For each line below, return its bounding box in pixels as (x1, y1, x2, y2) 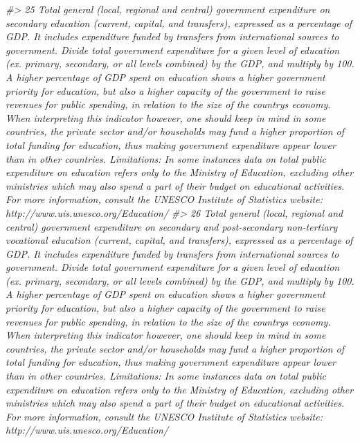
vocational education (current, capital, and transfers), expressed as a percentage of (6, 233, 353, 247)
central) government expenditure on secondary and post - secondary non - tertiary (6, 219, 338, 233)
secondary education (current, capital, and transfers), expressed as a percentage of (6, 15, 352, 30)
